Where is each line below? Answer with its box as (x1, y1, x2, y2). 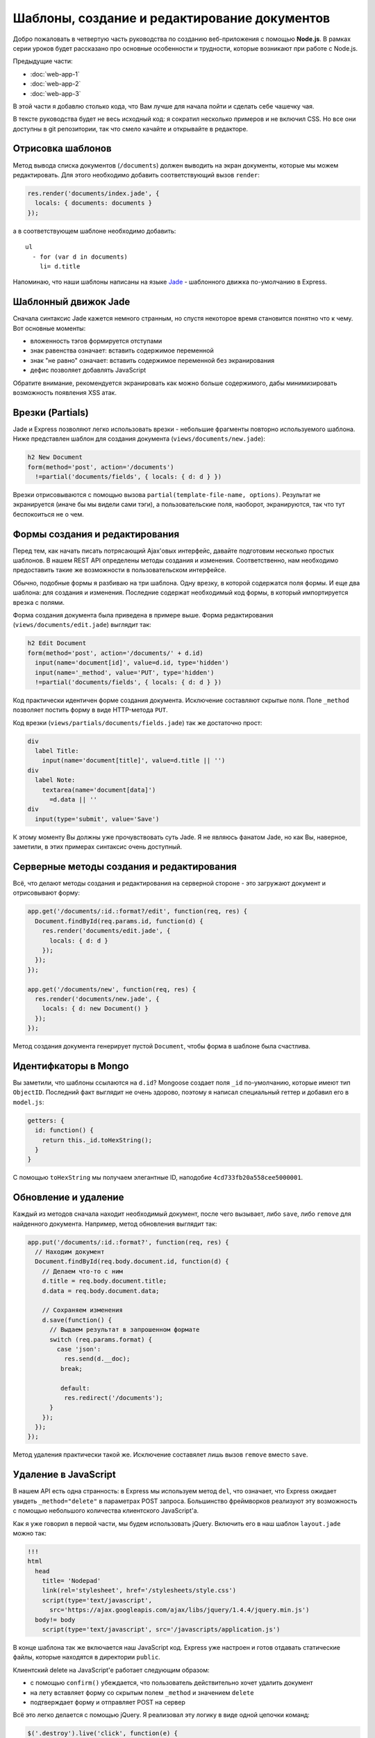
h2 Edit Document (27, 640, 87, 647)
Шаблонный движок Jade (12, 296, 131, 308)
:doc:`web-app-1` (30, 70, 80, 78)
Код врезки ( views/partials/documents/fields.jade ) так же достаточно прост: (12, 718, 262, 726)
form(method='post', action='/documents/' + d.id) (27, 649, 204, 657)
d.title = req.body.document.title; (42, 1277, 167, 1285)
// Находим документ (35, 1248, 105, 1256)
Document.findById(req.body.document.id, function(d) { (35, 1258, 229, 1265)
